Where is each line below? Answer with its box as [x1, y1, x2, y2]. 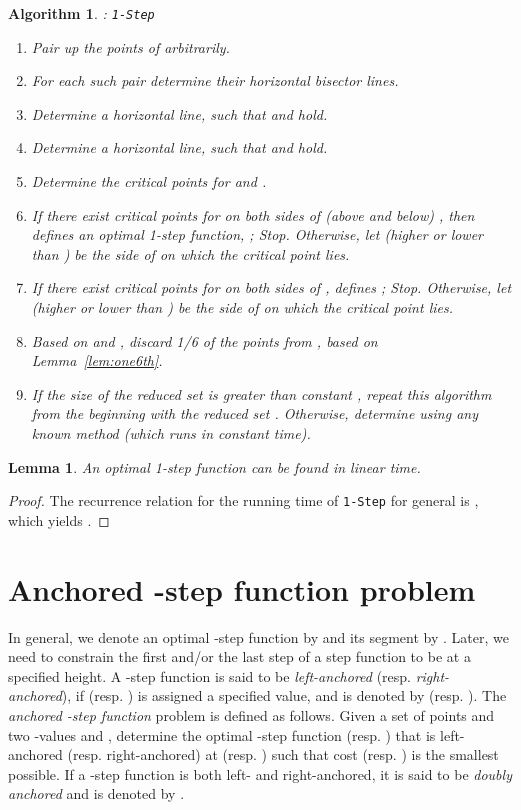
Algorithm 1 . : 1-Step [8, 3, 155, 23]
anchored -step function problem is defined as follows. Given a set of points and [8, 704, 495, 725]
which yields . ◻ [8, 509, 110, 530]
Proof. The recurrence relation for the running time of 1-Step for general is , [8, 490, 479, 511]
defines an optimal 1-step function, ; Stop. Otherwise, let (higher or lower [31, 224, 484, 245]
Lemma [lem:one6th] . [31, 350, 163, 371]
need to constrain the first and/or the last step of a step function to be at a [8, 646, 471, 667]
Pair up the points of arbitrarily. [31, 36, 230, 57]
